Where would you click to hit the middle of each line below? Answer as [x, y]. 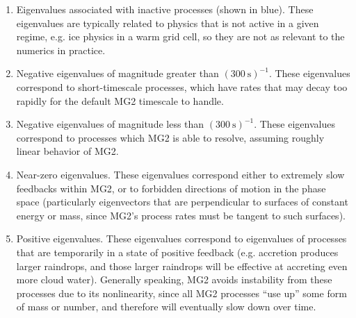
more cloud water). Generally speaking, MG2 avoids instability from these [174, 279]
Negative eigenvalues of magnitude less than [110, 124]
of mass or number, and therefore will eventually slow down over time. [166, 307]
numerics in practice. [61, 50]
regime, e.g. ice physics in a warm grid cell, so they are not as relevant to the [180, 36]
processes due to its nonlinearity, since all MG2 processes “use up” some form [181, 293]
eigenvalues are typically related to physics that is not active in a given [168, 23]
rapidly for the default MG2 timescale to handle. [120, 100]
